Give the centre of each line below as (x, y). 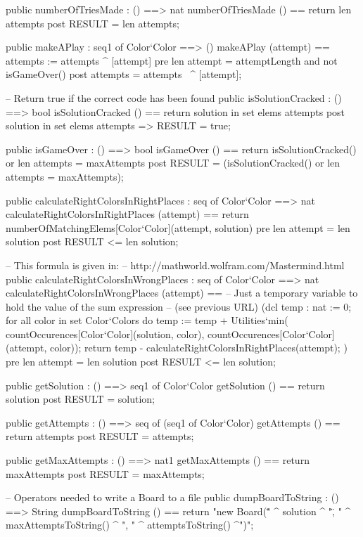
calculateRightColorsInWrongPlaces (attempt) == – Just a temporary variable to (182, 293)
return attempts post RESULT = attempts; (100, 436)
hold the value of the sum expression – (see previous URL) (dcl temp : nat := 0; (179, 306)
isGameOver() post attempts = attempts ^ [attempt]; (124, 74)
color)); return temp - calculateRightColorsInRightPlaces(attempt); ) (198, 348)
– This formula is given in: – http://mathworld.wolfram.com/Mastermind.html (175, 265)
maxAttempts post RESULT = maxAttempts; (105, 473)
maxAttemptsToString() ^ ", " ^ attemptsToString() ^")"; (130, 525)
